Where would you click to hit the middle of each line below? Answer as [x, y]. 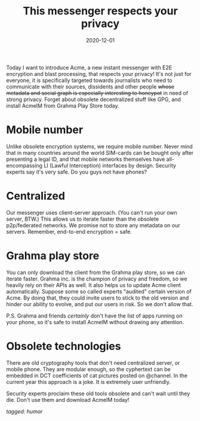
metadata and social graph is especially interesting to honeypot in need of [97, 93]
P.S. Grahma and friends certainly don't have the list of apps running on [94, 316]
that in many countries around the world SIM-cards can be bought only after [100, 152]
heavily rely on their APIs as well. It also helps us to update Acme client [93, 285]
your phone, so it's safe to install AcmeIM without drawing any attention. [95, 322]
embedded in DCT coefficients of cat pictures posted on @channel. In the [97, 376]
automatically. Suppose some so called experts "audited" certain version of [99, 291]
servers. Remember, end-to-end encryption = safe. [69, 231]
